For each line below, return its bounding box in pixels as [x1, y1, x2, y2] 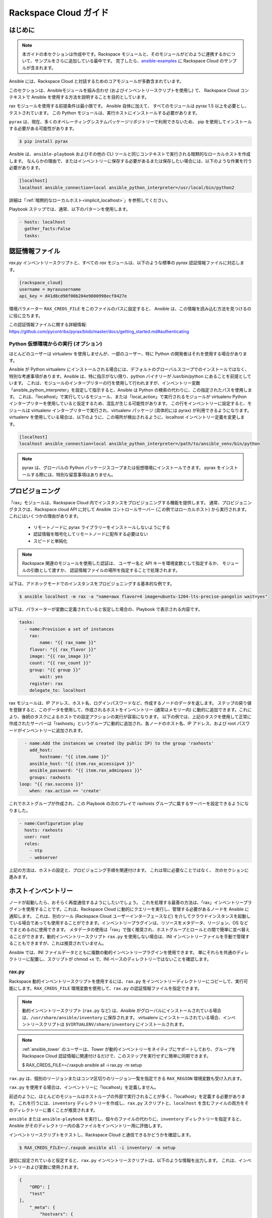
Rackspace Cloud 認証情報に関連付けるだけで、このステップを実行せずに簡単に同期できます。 [22, 1053, 211, 1059]
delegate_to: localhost [29, 687, 86, 693]
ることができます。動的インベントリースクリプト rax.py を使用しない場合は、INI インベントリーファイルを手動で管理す [9, 933, 250, 939]
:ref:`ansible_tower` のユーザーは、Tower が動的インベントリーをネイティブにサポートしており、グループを [22, 1046, 236, 1052]
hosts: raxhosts [24, 827, 63, 833]
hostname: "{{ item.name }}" [39, 754, 109, 760]
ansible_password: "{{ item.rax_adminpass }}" [29, 768, 143, 773]
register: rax [29, 681, 63, 686]
